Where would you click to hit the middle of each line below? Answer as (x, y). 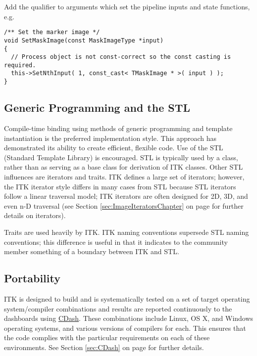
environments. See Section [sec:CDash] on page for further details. (104, 347)
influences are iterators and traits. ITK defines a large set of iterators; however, (124, 176)
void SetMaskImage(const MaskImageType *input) (84, 40)
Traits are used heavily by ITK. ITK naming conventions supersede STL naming (127, 232)
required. (20, 65)
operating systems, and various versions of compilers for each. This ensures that (125, 328)
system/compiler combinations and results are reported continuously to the (118, 308)
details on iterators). (35, 215)
